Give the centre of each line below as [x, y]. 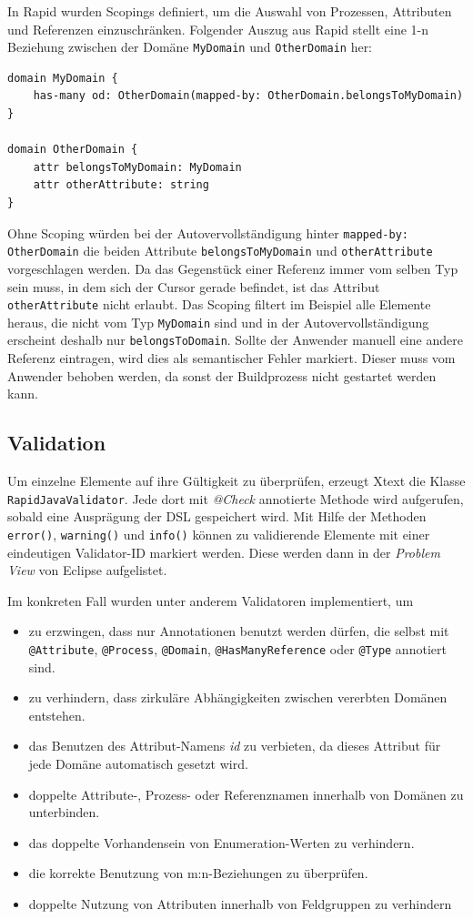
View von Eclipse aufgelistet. [87, 570]
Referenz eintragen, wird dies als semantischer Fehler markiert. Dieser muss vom [231, 358]
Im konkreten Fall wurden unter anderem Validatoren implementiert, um [211, 600]
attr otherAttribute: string [121, 185]
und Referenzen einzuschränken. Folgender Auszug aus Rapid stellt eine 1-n [218, 29]
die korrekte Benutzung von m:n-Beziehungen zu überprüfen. [198, 873]
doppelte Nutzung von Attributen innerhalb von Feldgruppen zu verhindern [240, 903]
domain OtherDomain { [73, 150]
